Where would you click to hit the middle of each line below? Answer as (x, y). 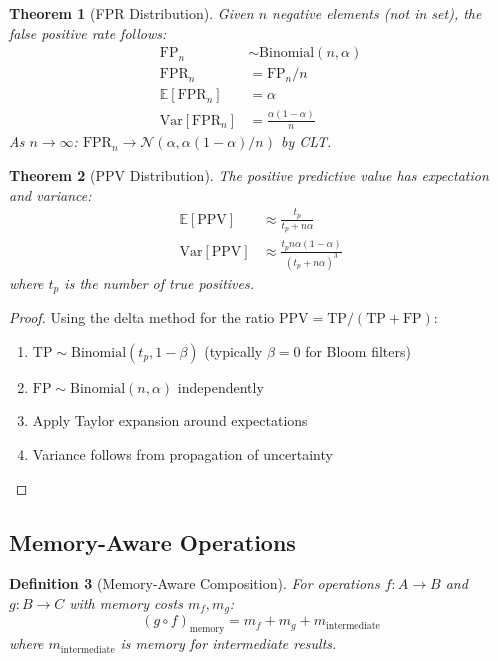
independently (220, 386)
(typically (233, 350)
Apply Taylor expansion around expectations (170, 420)
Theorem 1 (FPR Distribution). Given (131, 13)
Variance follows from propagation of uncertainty (182, 454)
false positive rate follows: (88, 32)
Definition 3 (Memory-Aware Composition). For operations (194, 583)
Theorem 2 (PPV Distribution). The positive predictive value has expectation (249, 175)
